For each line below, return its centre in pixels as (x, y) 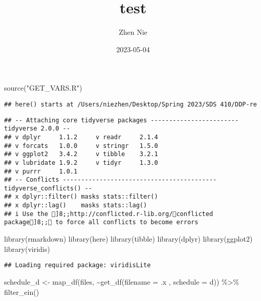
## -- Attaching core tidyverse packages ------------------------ (122, 120)
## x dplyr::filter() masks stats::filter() (81, 197)
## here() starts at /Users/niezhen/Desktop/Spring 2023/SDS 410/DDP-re (130, 104)
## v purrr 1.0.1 (41, 171)
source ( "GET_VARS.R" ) (43, 88)
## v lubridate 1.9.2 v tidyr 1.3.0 (81, 163)
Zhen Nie (133, 32)
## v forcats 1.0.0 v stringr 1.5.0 (81, 146)
